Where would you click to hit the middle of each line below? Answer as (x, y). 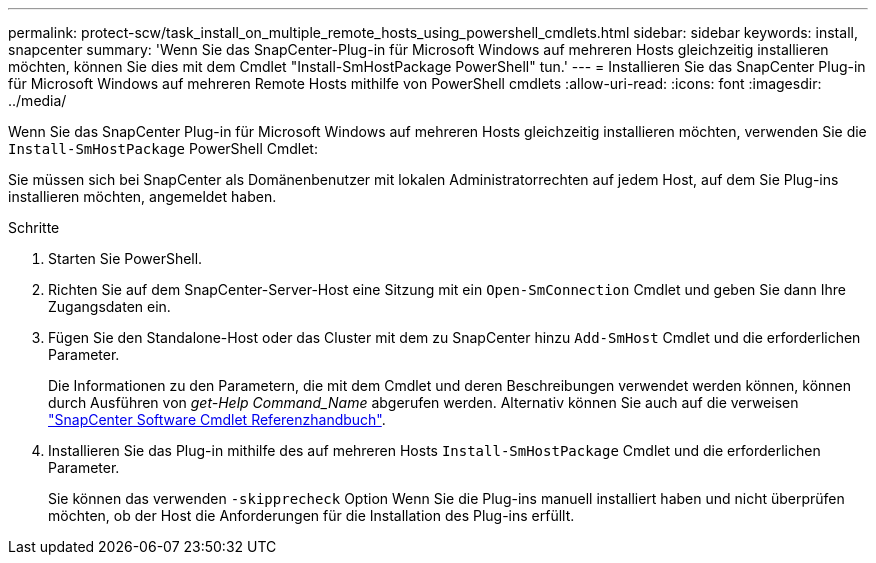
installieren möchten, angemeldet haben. (142, 196)
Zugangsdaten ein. (109, 306)
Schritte (34, 227)
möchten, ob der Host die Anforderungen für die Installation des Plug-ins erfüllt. (311, 515)
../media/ (37, 100)
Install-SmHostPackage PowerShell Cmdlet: (163, 148)
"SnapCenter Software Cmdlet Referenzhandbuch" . (217, 419)
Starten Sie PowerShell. (125, 258)
